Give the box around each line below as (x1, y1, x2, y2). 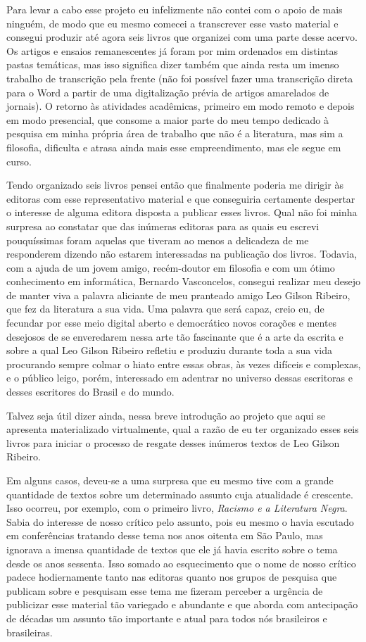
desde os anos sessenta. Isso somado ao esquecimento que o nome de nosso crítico (6, 555, 356, 570)
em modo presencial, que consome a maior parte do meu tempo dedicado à (6, 112, 329, 127)
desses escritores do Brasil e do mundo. (6, 384, 175, 399)
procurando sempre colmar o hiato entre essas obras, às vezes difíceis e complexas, (6, 356, 361, 371)
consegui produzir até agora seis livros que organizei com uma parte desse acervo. (6, 30, 358, 44)
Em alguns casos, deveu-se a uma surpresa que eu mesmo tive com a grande (6, 473, 334, 487)
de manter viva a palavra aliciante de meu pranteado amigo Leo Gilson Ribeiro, (6, 287, 351, 302)
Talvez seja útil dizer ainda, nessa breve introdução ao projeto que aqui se (6, 408, 326, 422)
